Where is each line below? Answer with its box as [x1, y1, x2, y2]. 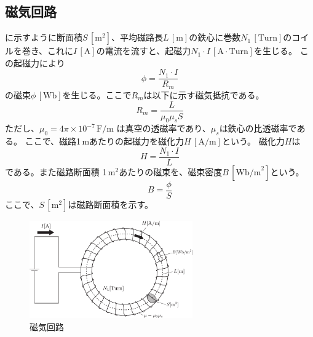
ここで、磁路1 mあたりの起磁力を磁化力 [25, 135, 184, 148]
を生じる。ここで [62, 88, 132, 101]
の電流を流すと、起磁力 [96, 44, 191, 57]
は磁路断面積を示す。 [68, 197, 153, 210]
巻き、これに [22, 44, 74, 57]
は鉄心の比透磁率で [219, 122, 297, 135]
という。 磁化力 [221, 135, 285, 148]
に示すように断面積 [5, 31, 82, 44]
